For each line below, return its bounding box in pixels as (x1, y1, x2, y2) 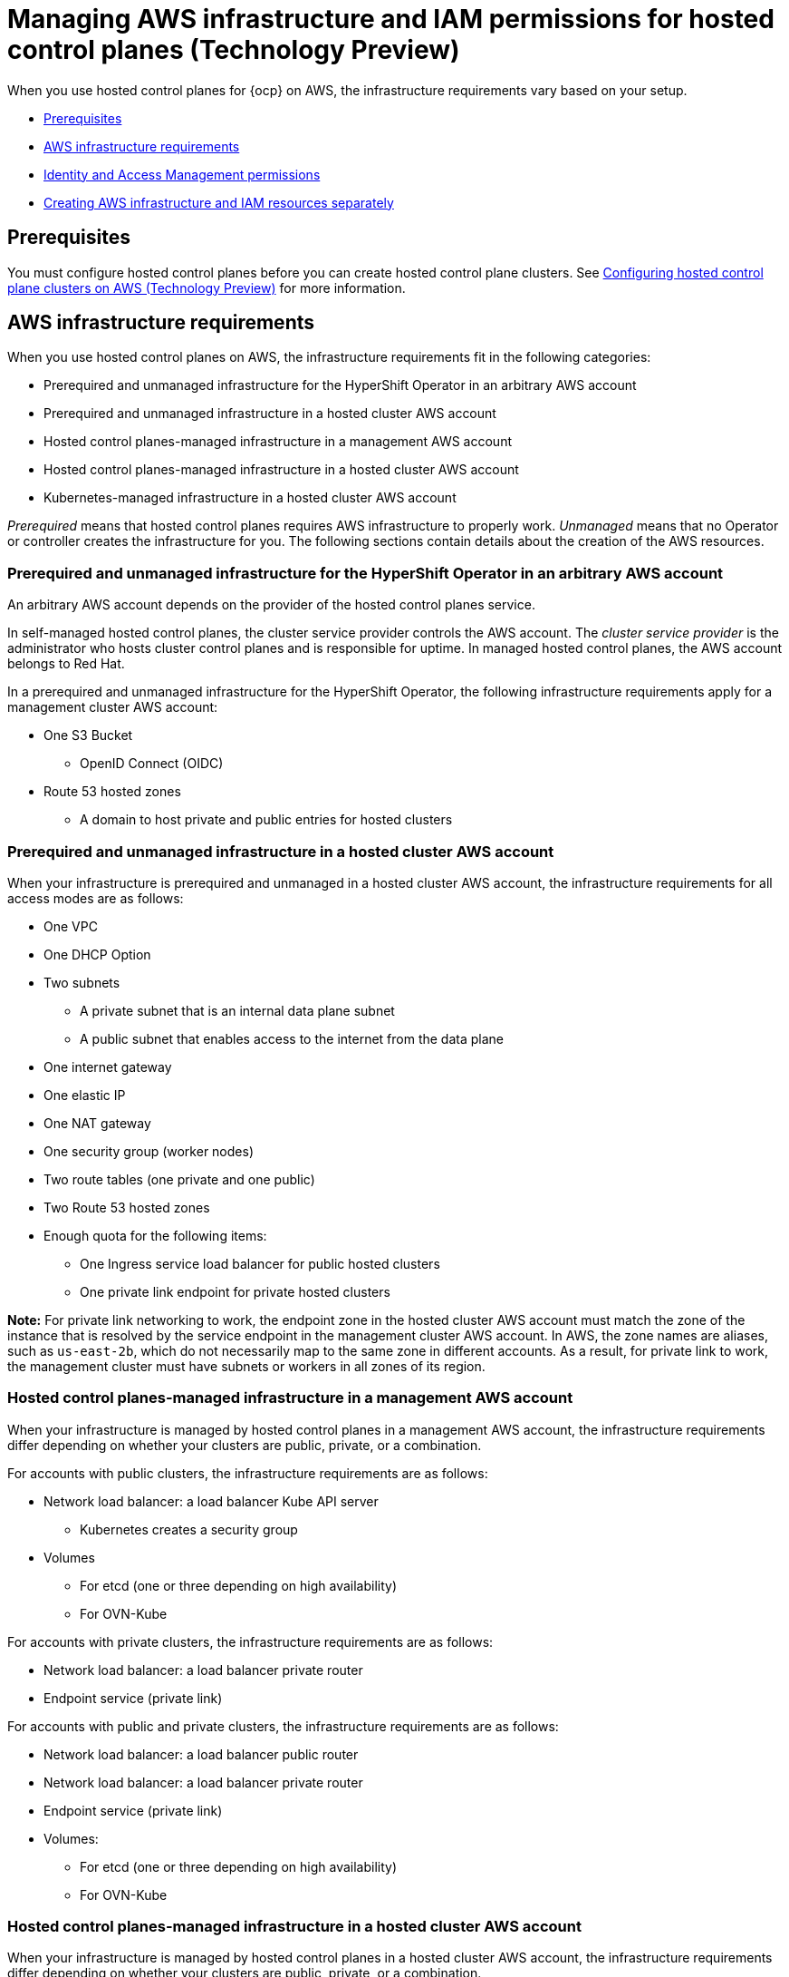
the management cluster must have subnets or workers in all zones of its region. (7, 1358, 486, 1374)
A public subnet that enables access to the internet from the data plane (80, 1030, 505, 1047)
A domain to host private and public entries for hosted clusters (80, 812, 453, 828)
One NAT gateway (43, 1115, 151, 1131)
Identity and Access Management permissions (43, 166, 321, 182)
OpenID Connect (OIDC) (80, 755, 224, 772)
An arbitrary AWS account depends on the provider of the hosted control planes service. (7, 597, 535, 613)
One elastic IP (43, 1086, 126, 1103)
